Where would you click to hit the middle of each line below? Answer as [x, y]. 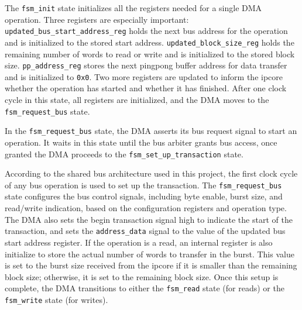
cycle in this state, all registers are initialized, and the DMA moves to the [137, 100]
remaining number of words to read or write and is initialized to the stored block [150, 54]
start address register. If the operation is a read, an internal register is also [139, 242]
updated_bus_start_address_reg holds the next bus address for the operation [146, 31]
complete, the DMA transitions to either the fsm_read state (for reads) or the [145, 288]
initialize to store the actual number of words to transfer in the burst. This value [150, 254]
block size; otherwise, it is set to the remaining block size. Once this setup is [142, 276]
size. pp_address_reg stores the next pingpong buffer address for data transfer [146, 65]
